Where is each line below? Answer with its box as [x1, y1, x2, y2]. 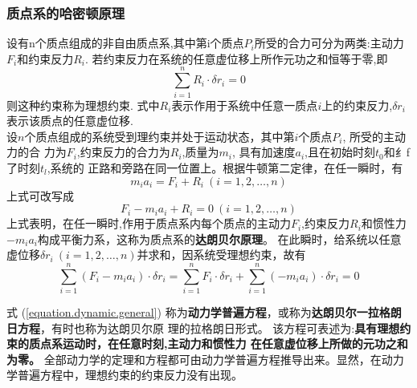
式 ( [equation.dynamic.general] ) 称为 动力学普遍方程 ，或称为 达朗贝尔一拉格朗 [6, 304, 402, 320]
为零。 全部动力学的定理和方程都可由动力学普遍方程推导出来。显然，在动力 [6, 350, 404, 367]
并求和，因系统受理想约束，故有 [137, 246, 306, 263]
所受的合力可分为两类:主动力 [254, 34, 404, 51]
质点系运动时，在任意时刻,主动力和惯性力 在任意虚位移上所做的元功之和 [28, 335, 408, 352]
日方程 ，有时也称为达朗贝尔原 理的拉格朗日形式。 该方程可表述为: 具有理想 [6, 319, 400, 336]
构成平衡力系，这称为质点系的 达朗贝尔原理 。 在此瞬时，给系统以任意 [37, 230, 402, 247]
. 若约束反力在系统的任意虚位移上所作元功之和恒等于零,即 [85, 50, 388, 67]
